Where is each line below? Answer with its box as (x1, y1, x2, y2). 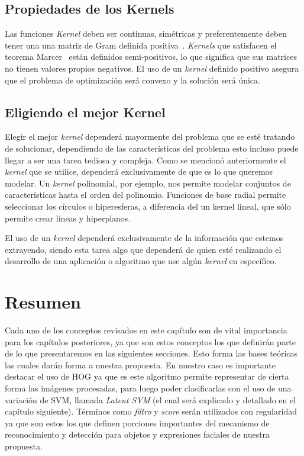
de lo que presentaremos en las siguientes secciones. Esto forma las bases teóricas (5, 347, 298, 359)
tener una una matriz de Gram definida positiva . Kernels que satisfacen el (5, 38, 277, 51)
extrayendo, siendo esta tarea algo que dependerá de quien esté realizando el (5, 243, 282, 255)
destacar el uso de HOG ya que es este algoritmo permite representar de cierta (5, 370, 289, 383)
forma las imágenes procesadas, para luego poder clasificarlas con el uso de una (5, 382, 292, 394)
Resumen (5, 290, 81, 314)
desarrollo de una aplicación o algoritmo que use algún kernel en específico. (5, 255, 277, 267)
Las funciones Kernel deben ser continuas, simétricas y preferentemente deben (5, 27, 287, 40)
